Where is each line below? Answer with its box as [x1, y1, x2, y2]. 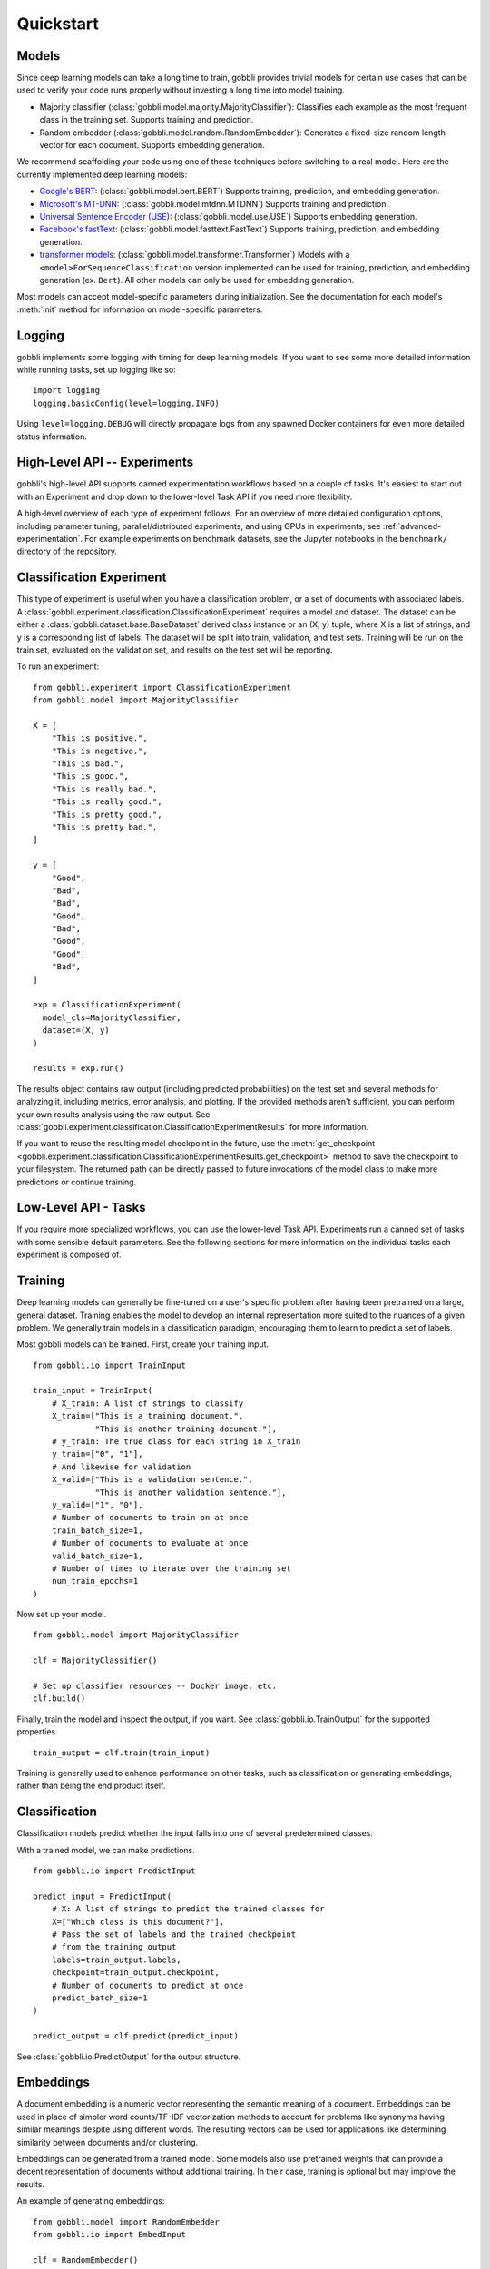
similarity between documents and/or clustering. [16, 2136, 199, 2147]
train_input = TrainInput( [33, 1385, 153, 1396]
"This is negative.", [51, 745, 149, 756]
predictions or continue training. [16, 1176, 137, 1187]
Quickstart [16, 14, 100, 34]
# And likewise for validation [51, 1461, 191, 1472]
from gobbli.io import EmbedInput [33, 2229, 186, 2239]
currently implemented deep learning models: [16, 169, 188, 180]
